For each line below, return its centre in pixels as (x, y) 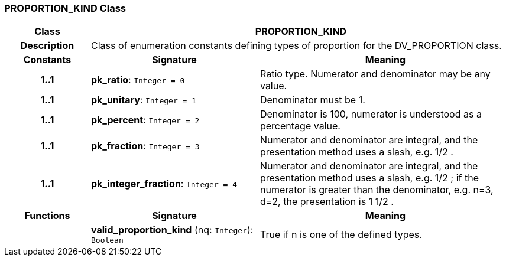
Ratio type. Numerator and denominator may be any (375, 74)
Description (47, 46)
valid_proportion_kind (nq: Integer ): (172, 230)
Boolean (107, 240)
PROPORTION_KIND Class (65, 8)
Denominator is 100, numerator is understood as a (371, 114)
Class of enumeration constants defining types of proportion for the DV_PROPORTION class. (296, 46)
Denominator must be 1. (312, 100)
